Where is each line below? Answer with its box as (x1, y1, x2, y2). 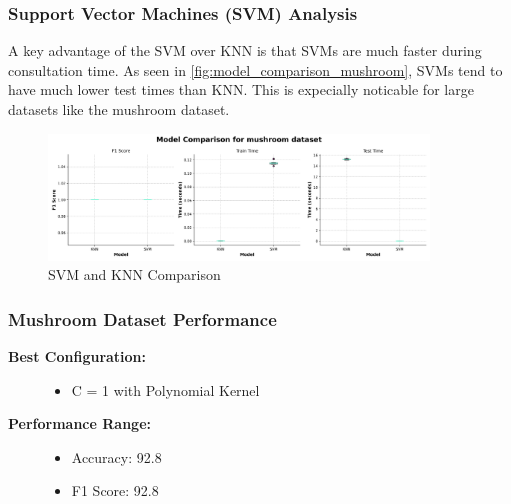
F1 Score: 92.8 (71, 480, 159, 501)
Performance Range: (8, 413, 151, 434)
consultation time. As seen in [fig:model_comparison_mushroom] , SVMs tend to (8, 59, 503, 80)
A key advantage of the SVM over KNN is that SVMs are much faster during (8, 40, 482, 61)
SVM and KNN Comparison (48, 264, 221, 285)
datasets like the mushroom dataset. (8, 99, 230, 119)
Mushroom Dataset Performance (8, 306, 277, 331)
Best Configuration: (8, 346, 147, 367)
